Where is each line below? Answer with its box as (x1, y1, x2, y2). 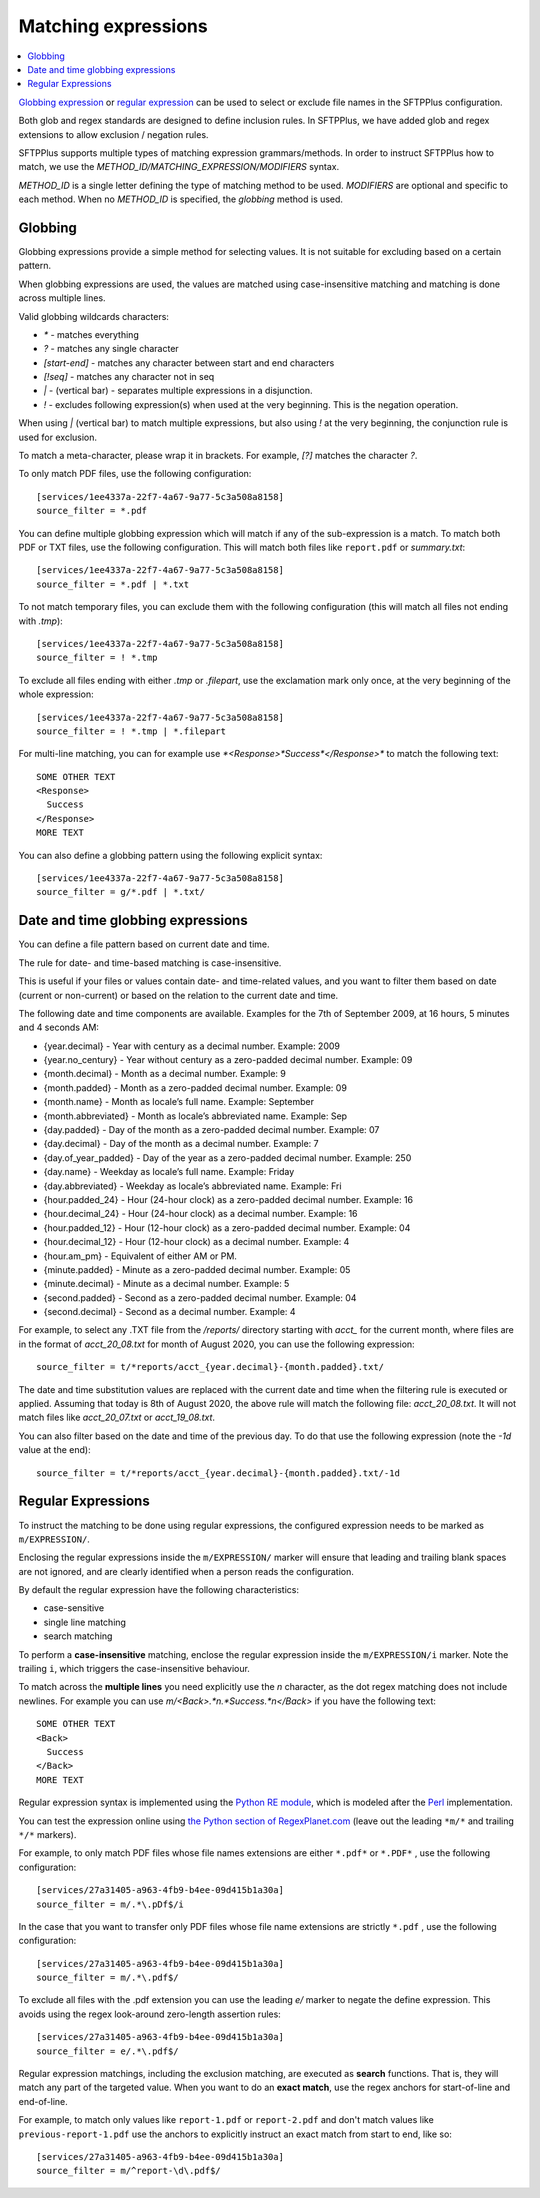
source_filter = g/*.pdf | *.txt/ (36, 886, 205, 898)
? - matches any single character (43, 343, 179, 355)
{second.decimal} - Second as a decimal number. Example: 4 (43, 1306, 296, 1318)
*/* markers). (18, 1828, 77, 1840)
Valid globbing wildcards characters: (18, 310, 170, 322)
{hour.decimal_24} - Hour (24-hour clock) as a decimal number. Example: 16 (43, 1208, 359, 1220)
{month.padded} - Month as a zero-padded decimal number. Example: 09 (43, 1081, 347, 1094)
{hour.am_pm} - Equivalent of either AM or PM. (43, 1250, 237, 1262)
